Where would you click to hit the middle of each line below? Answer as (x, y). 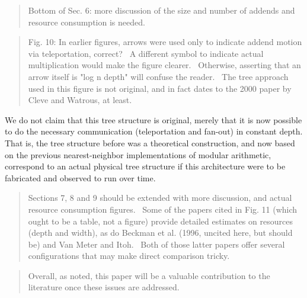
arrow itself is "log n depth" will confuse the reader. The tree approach (158, 76)
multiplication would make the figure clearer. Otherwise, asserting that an (164, 65)
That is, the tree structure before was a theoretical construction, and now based (150, 142)
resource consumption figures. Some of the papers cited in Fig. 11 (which (163, 209)
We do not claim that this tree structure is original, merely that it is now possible (153, 119)
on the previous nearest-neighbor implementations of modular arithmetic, (138, 154)
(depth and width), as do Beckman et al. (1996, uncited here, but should (160, 233)
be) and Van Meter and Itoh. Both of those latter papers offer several (156, 244)
